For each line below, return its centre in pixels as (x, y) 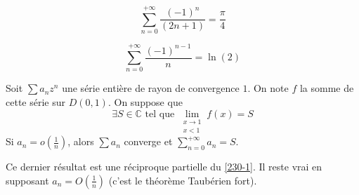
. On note (268, 88)
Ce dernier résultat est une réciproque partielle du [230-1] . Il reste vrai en (164, 167)
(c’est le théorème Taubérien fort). (183, 180)
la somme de (327, 88)
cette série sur (35, 102)
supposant (27, 180)
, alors (81, 141)
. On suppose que (145, 102)
